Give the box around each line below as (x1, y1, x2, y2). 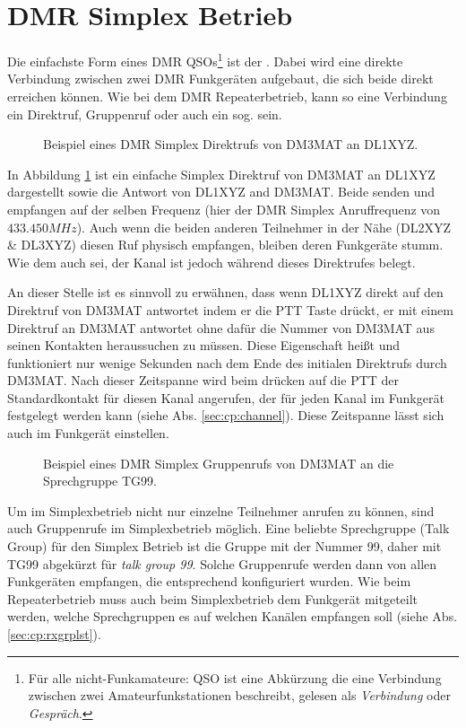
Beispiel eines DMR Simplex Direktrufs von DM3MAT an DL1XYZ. (43, 135, 419, 153)
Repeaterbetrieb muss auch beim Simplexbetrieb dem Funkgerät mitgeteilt (7, 589, 419, 608)
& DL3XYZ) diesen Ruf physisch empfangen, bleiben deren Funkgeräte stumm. (7, 235, 444, 254)
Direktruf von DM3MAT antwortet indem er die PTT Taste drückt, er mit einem (7, 300, 453, 319)
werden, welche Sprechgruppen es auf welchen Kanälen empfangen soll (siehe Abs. (7, 607, 458, 626)
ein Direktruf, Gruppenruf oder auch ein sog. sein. (7, 104, 282, 123)
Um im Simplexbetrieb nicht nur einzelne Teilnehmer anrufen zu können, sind (7, 501, 435, 520)
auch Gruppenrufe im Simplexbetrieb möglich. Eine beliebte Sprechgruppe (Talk (7, 519, 450, 538)
